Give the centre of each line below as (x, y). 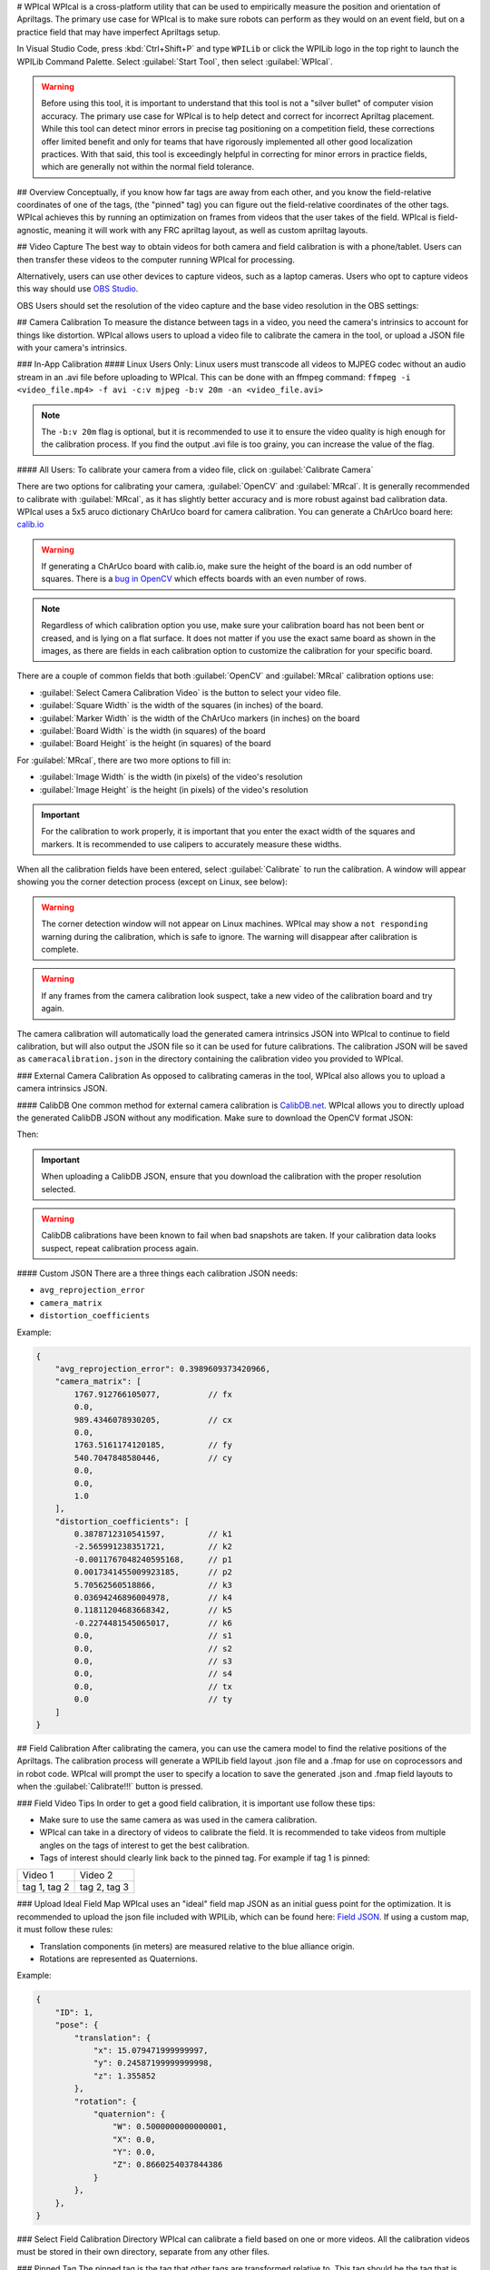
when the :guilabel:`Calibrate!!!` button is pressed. (110, 1786)
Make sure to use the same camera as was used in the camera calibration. (178, 1820)
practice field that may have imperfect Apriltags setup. (119, 32)
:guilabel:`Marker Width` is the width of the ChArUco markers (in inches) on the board (200, 718)
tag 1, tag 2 (46, 1887)
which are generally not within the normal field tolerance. (147, 167)
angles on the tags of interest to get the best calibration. (144, 1845)
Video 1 (38, 1875)
